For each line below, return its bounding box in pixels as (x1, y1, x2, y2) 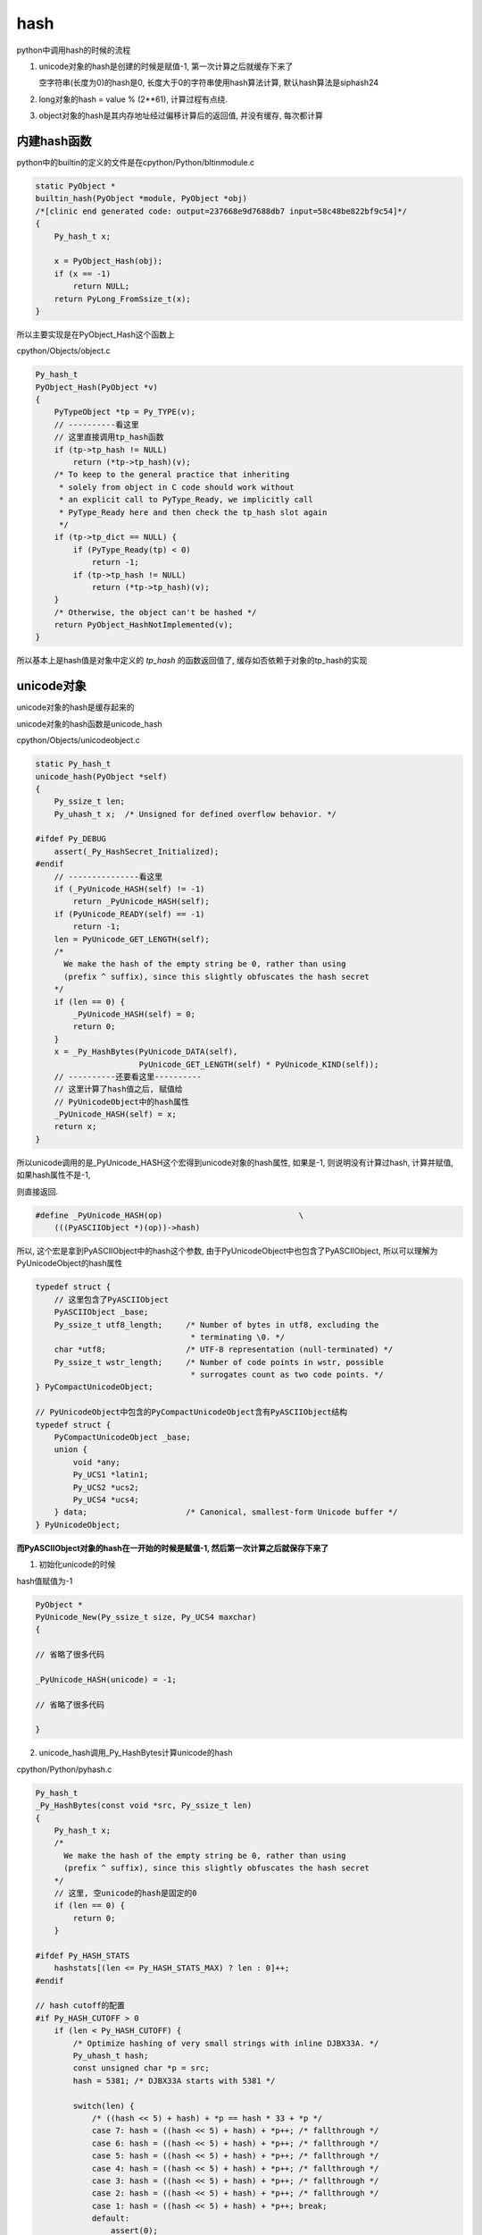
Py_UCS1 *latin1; (72, 1470, 149, 1480)
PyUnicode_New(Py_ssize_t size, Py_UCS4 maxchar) (35, 1612, 257, 1622)
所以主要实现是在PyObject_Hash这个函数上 (16, 329, 176, 340)
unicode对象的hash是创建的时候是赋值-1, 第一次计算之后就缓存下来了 (38, 61, 294, 72)
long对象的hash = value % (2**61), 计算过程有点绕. (38, 94, 228, 105)
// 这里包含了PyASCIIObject (54, 1295, 170, 1304)
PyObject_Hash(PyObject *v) (35, 382, 158, 392)
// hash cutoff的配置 (35, 2001, 125, 2011)
